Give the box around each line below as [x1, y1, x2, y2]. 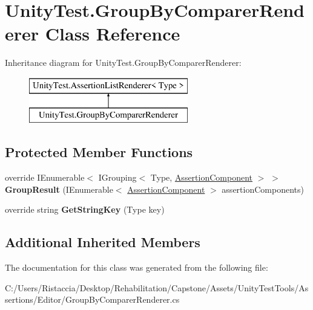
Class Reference [45, 21, 180, 46]
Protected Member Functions [5, 143, 193, 161]
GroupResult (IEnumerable [5, 182, 113, 195]
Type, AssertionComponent [150, 171, 253, 184]
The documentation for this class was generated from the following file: [5, 261, 268, 274]
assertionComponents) [222, 182, 304, 195]
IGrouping [98, 171, 137, 184]
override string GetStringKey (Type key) [5, 203, 165, 216]
